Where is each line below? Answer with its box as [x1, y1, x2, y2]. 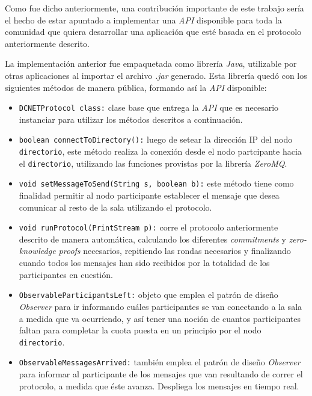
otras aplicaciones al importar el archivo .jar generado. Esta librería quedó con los [5, 69, 307, 81]
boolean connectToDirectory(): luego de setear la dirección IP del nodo [19, 133, 293, 146]
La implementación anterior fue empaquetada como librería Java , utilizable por [5, 57, 297, 70]
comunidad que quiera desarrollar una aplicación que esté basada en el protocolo [5, 25, 302, 38]
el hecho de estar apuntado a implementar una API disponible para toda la [5, 13, 282, 26]
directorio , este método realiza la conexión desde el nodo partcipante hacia [19, 145, 302, 158]
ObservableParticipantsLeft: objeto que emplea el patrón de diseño [19, 288, 278, 301]
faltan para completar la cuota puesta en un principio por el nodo [19, 324, 262, 336]
